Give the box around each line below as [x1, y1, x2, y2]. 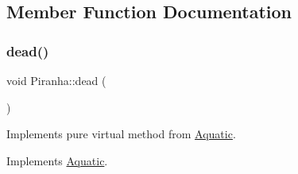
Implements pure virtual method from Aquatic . [6, 126, 236, 142]
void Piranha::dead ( [6, 72, 106, 88]
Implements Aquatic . [6, 152, 108, 168]
